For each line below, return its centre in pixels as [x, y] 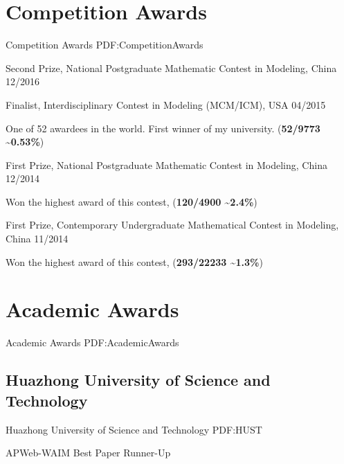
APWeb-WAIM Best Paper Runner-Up [88, 453]
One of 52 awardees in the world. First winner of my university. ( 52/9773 [163, 128]
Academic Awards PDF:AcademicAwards [92, 342]
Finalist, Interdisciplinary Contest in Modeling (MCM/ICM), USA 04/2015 [166, 104]
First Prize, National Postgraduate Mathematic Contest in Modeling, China [166, 164]
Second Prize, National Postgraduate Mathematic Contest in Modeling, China [171, 68]
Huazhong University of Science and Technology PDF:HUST [134, 429]
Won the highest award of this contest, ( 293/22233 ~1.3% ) [134, 261]
